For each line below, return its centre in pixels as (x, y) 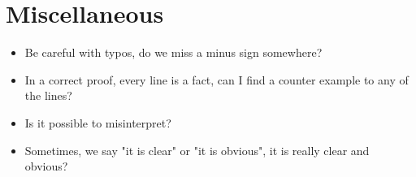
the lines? (48, 95)
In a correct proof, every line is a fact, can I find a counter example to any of (217, 79)
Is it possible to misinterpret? (98, 122)
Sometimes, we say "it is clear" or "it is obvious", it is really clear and (197, 150)
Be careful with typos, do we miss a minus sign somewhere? (173, 52)
